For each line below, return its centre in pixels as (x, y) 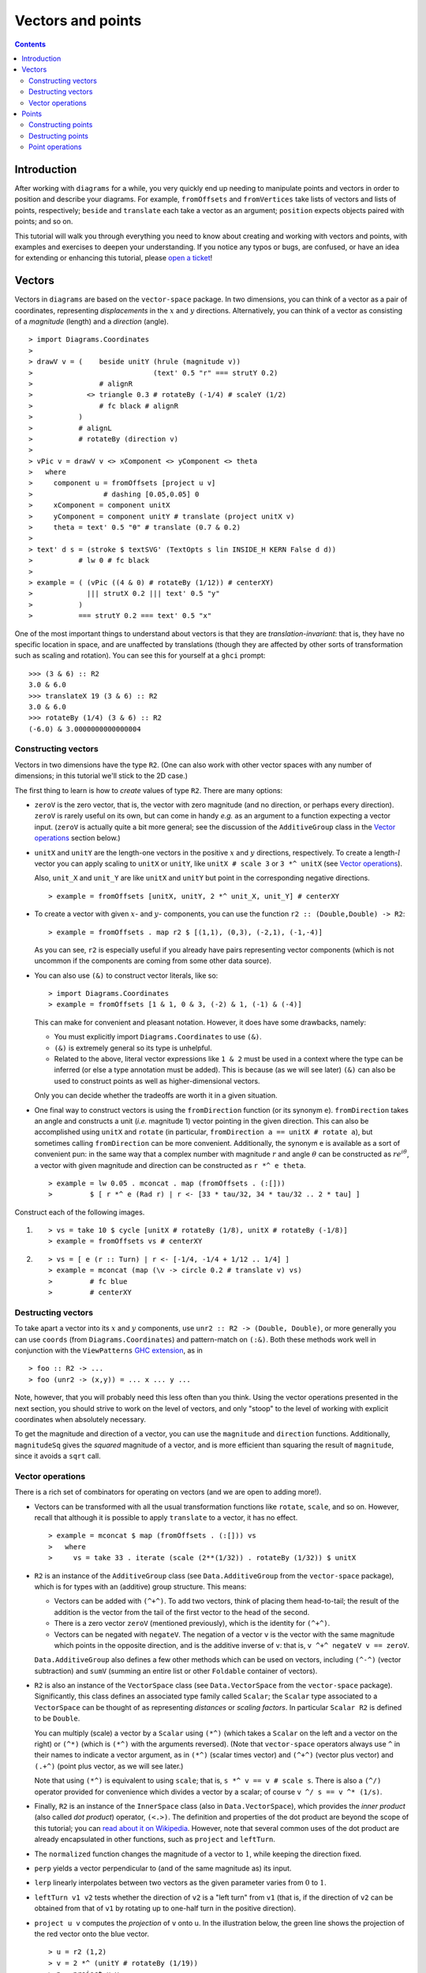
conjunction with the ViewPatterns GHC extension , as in (108, 1350)
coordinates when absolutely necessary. (80, 1419)
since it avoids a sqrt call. (58, 1456)
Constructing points (61, 125)
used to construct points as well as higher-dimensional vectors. (157, 1080)
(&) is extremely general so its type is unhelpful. (133, 1048)
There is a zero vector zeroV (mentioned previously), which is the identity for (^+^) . (192, 1623)
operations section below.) (78, 838)
